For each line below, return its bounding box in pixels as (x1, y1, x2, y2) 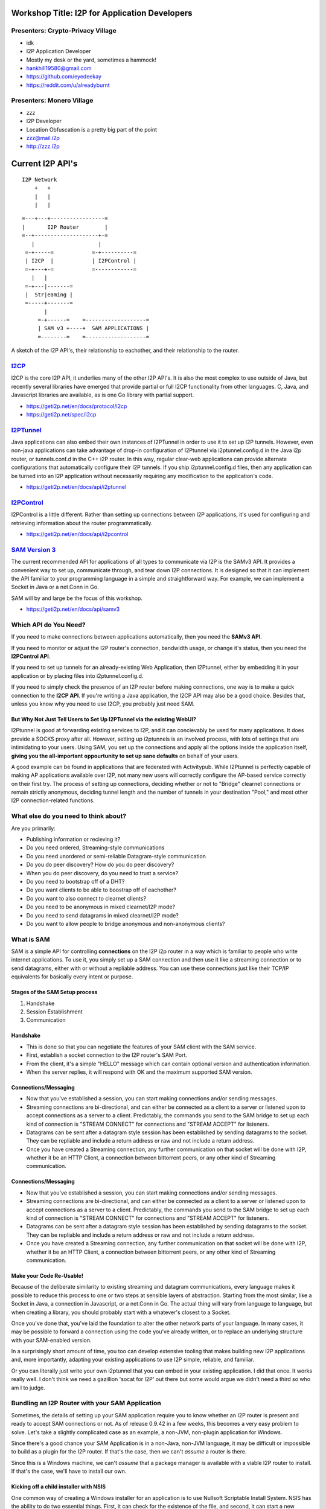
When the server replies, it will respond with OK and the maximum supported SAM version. (26, 1068, 253, 1076)
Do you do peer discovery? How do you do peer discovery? (26, 861, 174, 869)
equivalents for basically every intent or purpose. (11, 973, 133, 980)
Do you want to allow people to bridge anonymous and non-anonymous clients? (26, 920, 225, 927)
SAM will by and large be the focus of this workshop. (11, 595, 143, 602)
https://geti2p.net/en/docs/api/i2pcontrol (26, 530, 129, 537)
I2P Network (22, 176, 57, 183)
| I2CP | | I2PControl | (25, 257, 137, 264)
